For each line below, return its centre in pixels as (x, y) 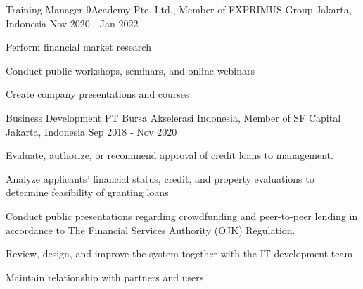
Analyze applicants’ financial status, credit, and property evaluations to (160, 178)
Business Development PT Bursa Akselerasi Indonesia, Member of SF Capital (173, 117)
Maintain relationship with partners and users (105, 277)
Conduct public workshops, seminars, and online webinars (130, 70)
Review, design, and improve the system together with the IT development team (179, 253)
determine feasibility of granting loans (87, 192)
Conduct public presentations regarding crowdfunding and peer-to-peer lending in (182, 216)
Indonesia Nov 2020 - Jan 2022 (72, 23)
